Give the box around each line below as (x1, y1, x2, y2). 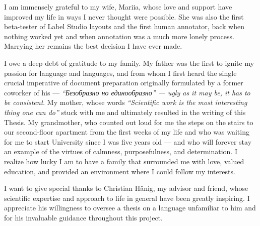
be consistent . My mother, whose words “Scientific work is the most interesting (4, 97, 247, 107)
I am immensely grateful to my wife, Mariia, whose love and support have (4, 2, 232, 12)
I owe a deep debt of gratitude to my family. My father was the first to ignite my (4, 57, 254, 68)
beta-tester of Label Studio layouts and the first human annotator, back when (4, 21, 244, 32)
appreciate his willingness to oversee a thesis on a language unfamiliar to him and (4, 202, 256, 213)
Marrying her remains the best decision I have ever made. (4, 41, 182, 51)
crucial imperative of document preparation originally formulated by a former (4, 77, 243, 88)
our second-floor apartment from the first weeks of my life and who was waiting (4, 127, 249, 137)
